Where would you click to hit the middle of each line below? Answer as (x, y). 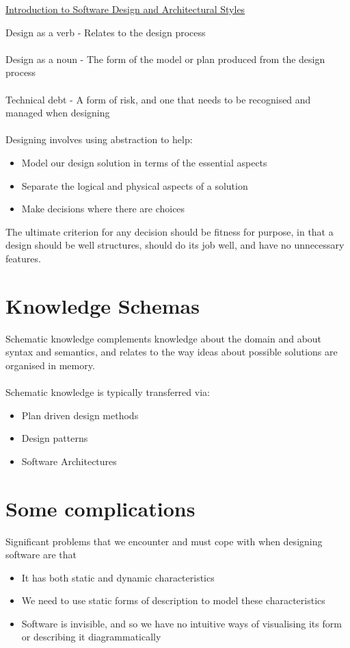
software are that (41, 554)
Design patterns (55, 438)
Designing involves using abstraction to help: (99, 139)
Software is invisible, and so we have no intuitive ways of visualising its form (181, 623)
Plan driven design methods (80, 415)
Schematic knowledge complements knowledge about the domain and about (164, 338)
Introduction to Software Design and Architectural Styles (125, 9)
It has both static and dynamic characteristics (118, 577)
